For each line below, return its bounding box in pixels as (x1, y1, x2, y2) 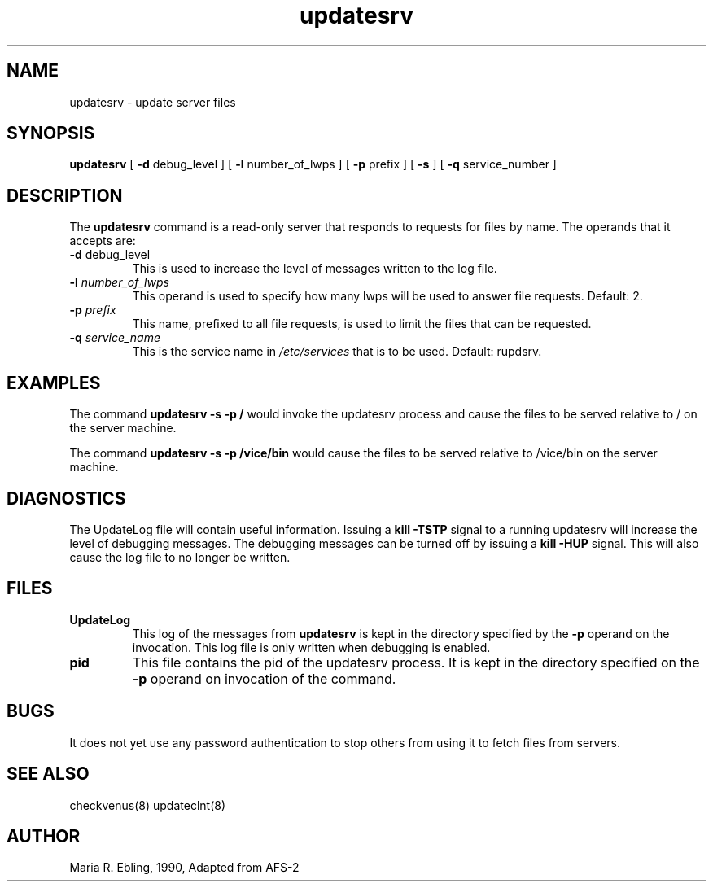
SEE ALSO (7, 763, 90, 785)
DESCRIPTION (7, 185, 123, 206)
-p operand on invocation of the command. (132, 670, 396, 687)
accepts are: (69, 234, 136, 248)
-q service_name (69, 330, 161, 345)
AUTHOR (7, 825, 81, 846)
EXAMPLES (7, 372, 101, 393)
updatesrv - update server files (69, 94, 236, 109)
